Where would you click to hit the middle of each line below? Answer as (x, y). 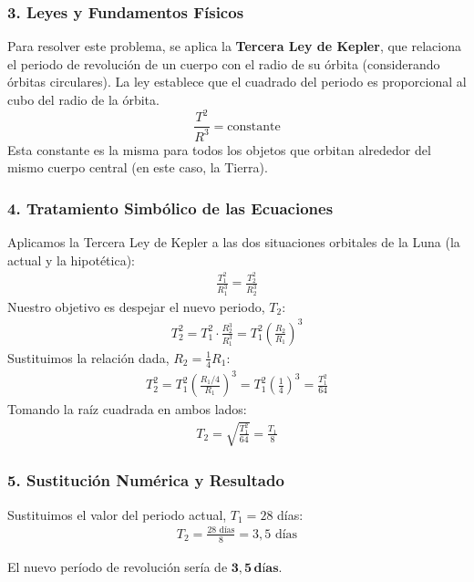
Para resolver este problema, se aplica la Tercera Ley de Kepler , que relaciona (234, 46)
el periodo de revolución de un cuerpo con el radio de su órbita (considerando (224, 63)
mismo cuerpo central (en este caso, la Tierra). (138, 167)
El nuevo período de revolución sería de (118, 566)
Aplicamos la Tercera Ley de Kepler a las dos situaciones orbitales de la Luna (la (234, 241)
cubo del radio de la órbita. (83, 99)
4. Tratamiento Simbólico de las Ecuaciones (170, 208)
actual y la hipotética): (72, 260)
